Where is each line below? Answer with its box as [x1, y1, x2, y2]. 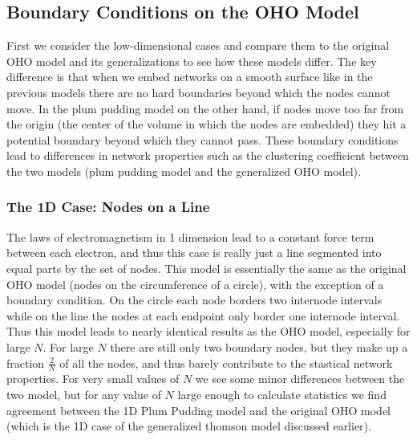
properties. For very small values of [6, 370, 180, 387]
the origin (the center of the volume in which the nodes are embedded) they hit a [6, 116, 407, 132]
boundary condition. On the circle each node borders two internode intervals [6, 291, 383, 308]
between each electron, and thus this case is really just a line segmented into [6, 244, 382, 261]
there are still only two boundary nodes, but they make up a [110, 338, 408, 355]
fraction [6, 354, 45, 371]
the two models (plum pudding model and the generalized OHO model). [6, 162, 361, 179]
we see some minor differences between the [195, 370, 405, 387]
